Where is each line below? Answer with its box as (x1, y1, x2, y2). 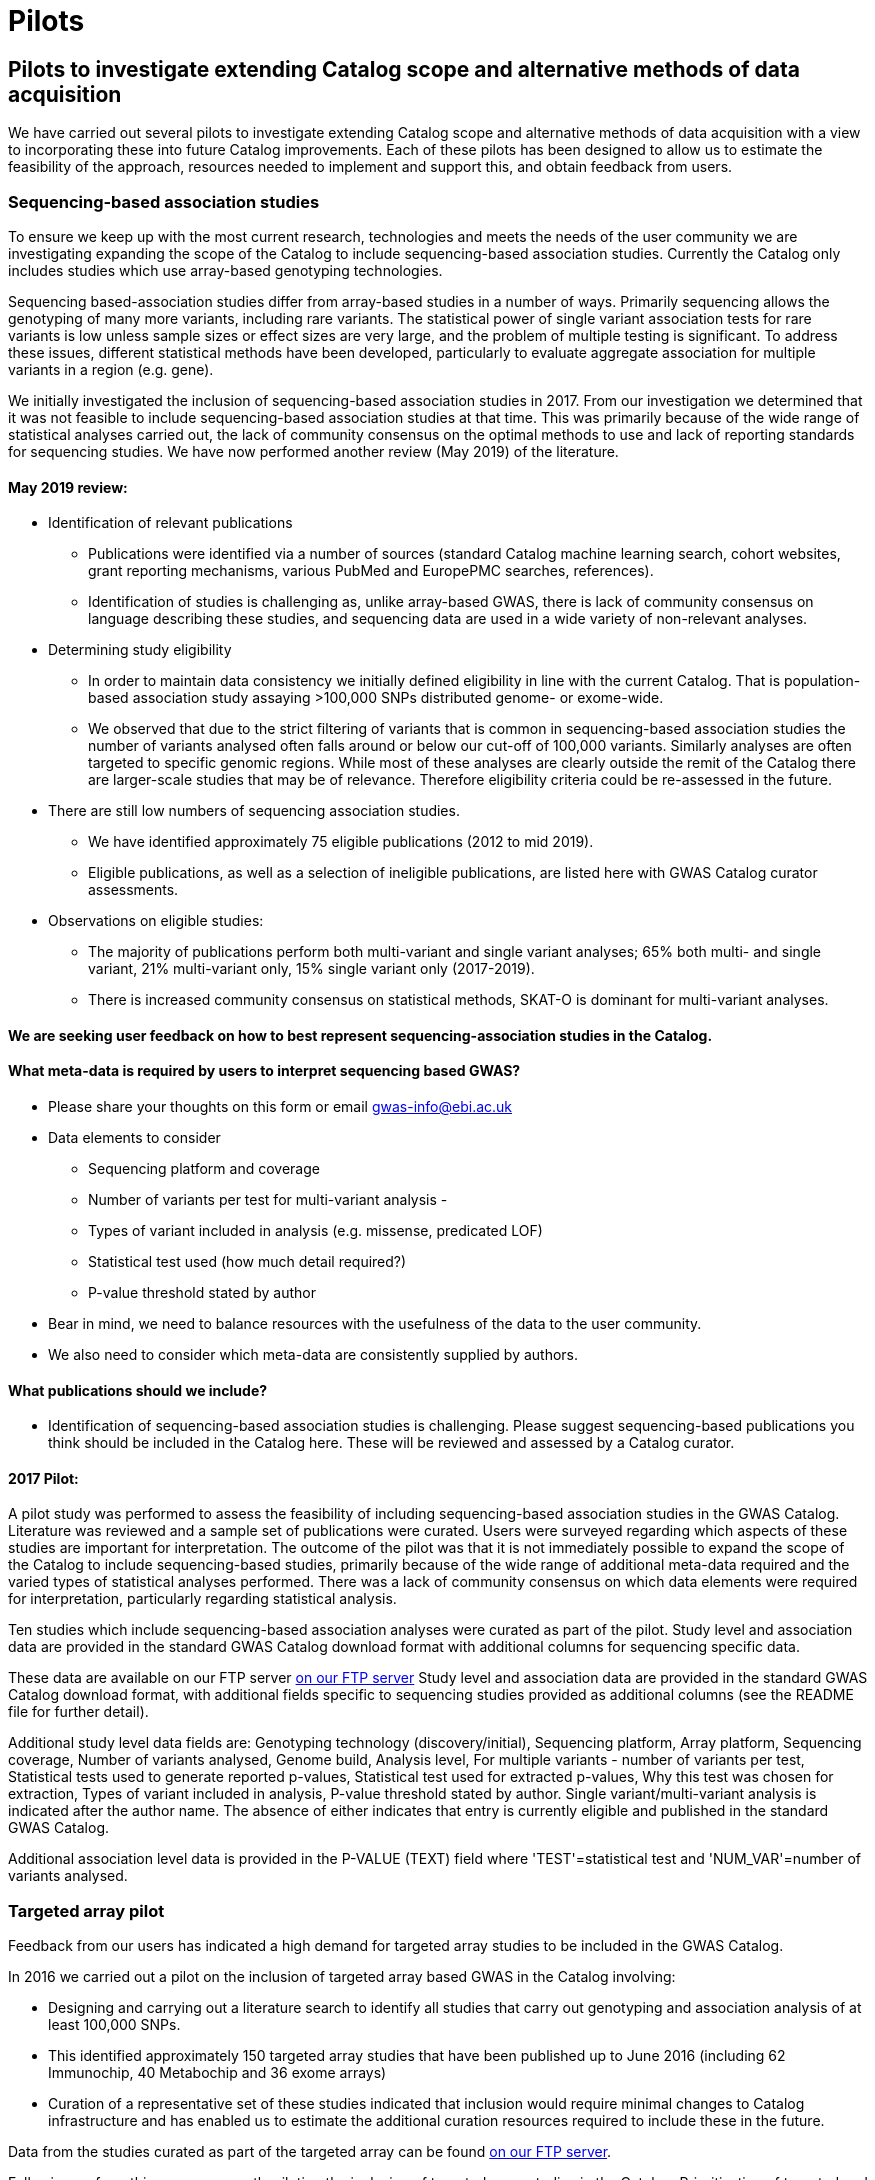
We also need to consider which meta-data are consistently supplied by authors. (48, 1345, 579, 1363)
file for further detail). (8, 1703, 149, 1721)
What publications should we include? (8, 1381, 268, 1399)
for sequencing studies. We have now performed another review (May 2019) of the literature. (8, 442, 619, 460)
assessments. (88, 881, 179, 899)
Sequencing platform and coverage (88, 1159, 320, 1177)
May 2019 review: (8, 478, 128, 496)
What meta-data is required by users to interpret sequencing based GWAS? (8, 1062, 521, 1080)
